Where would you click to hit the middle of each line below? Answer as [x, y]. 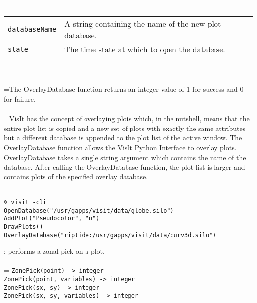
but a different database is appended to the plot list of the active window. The [123, 138]
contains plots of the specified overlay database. [76, 176]
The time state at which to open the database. [145, 49]
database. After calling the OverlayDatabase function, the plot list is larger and [125, 167]
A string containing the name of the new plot [143, 24]
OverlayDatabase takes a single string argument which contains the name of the [125, 157]
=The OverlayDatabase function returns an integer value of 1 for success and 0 [124, 89]
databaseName [32, 29]
